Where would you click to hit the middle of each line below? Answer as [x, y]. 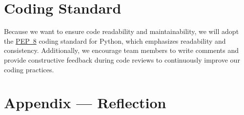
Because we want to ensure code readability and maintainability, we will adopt [122, 31]
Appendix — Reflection [85, 103]
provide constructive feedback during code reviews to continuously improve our [122, 59]
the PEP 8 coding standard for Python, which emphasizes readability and [115, 41]
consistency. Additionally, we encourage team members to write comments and [122, 50]
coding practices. [29, 69]
